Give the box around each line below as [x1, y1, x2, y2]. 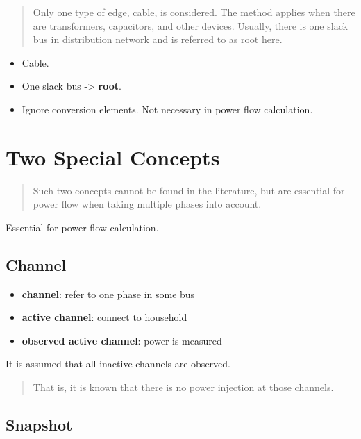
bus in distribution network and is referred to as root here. [33, 32, 283, 47]
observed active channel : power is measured [22, 333, 222, 347]
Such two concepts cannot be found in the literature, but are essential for [33, 183, 345, 197]
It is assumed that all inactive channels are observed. [6, 356, 230, 371]
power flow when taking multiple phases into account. [33, 197, 262, 211]
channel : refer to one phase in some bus [22, 286, 195, 301]
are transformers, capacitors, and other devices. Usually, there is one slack [33, 18, 348, 33]
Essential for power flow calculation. [6, 219, 159, 234]
